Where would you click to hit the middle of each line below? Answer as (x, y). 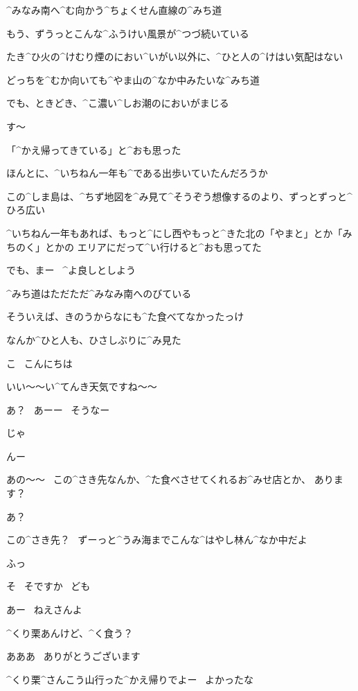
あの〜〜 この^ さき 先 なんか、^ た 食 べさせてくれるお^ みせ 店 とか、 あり (170, 479)
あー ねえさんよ (44, 610)
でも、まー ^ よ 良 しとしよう (71, 270)
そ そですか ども (48, 586)
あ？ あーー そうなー (58, 409)
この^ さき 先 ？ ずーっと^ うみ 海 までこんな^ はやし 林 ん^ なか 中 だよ (157, 540)
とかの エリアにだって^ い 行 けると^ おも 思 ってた (153, 246)
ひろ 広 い (26, 210)
